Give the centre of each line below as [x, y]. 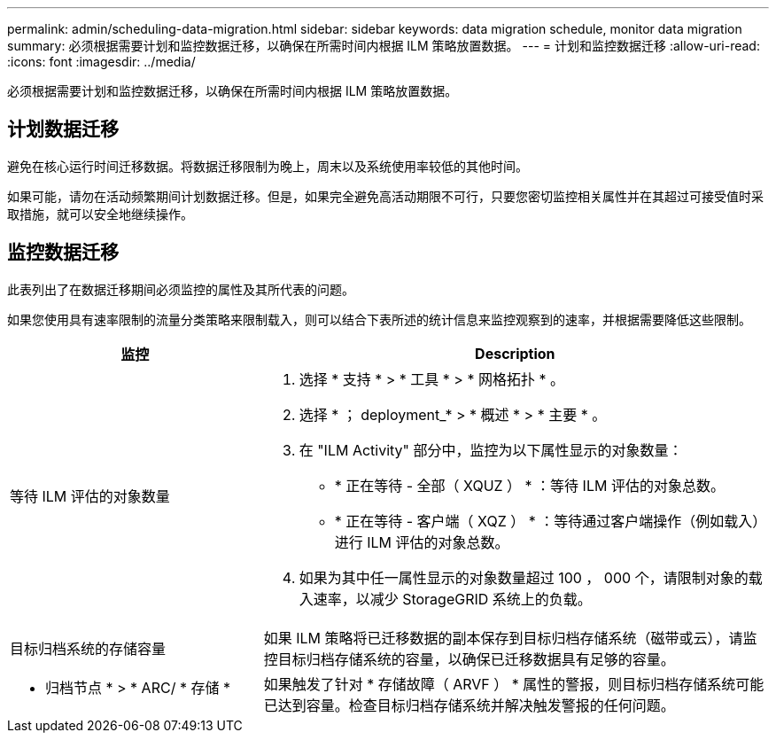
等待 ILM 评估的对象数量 [90, 496]
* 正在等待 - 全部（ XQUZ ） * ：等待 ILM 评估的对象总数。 [529, 485]
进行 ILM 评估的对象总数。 [422, 542]
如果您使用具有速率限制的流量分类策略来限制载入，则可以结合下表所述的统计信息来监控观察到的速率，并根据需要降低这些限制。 [379, 319]
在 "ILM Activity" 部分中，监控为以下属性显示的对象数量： [491, 450]
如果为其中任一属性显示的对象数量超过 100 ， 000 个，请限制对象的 [524, 577]
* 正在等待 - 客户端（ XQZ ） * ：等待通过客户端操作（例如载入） [547, 521]
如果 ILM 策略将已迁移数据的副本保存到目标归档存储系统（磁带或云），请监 [510, 638]
